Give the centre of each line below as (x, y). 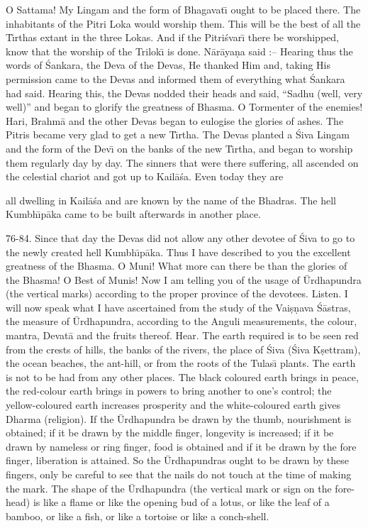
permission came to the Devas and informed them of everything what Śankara (175, 78)
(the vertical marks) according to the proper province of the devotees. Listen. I (177, 293)
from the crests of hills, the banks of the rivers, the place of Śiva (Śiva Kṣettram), (183, 349)
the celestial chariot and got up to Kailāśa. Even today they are (145, 176)
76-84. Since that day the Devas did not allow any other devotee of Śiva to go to (180, 237)
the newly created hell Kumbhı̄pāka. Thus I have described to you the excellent (178, 252)
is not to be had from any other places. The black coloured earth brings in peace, (182, 376)
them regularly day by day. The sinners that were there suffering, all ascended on (182, 162)
